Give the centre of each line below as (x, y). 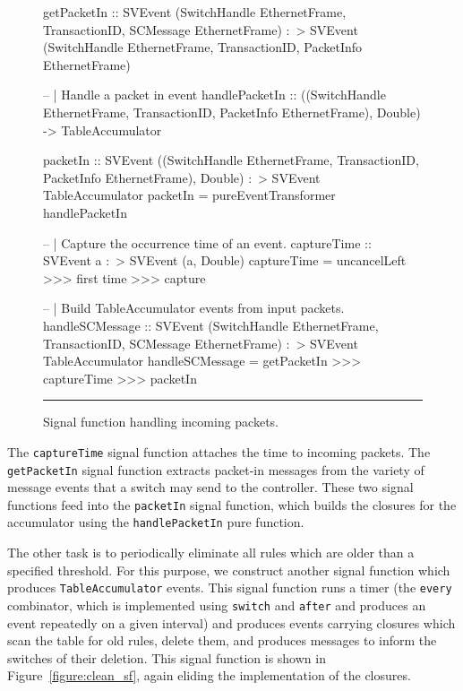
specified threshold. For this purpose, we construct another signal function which (229, 570)
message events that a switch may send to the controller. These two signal (210, 487)
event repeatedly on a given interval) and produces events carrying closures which (231, 622)
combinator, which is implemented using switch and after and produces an (217, 605)
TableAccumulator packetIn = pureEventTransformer (189, 195)
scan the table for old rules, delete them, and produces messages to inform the (222, 640)
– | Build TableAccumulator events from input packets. (194, 308)
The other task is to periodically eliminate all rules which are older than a (211, 553)
